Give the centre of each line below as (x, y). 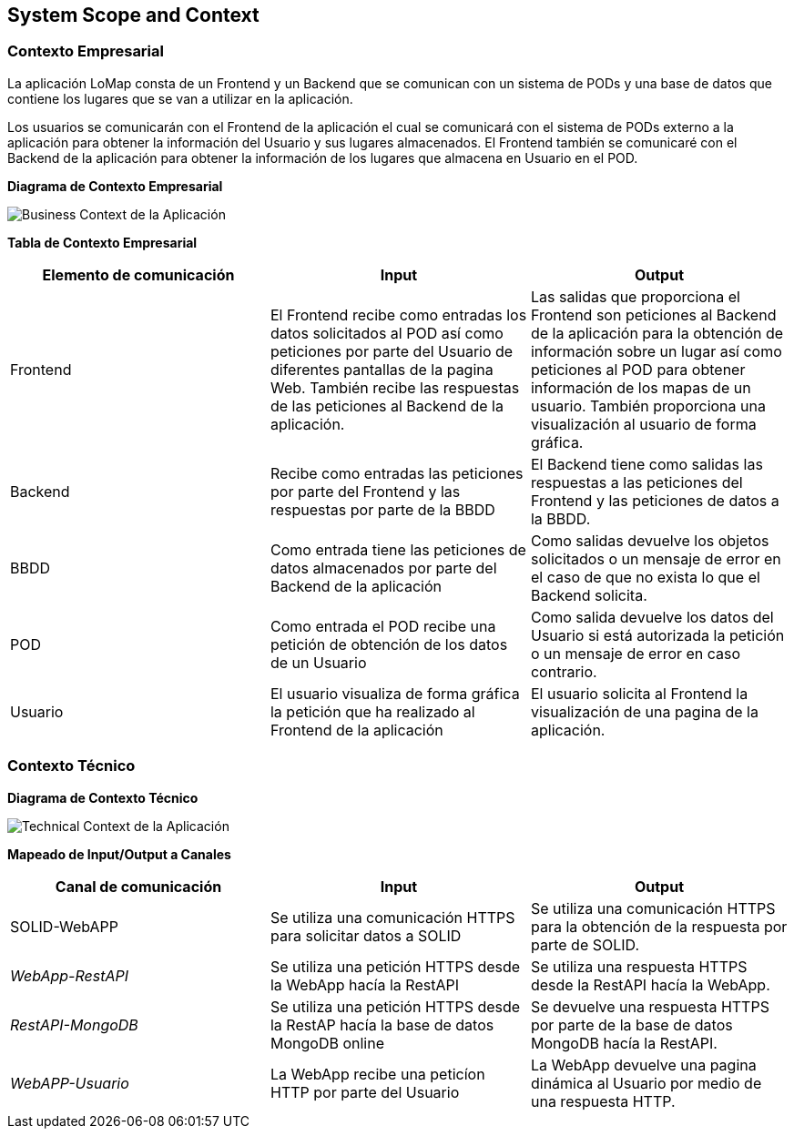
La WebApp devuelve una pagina (643, 1065)
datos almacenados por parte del (383, 568)
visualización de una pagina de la (644, 711)
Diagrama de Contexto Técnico (103, 797)
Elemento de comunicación (138, 274)
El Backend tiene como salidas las (646, 464)
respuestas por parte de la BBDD (382, 509)
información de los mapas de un (641, 387)
